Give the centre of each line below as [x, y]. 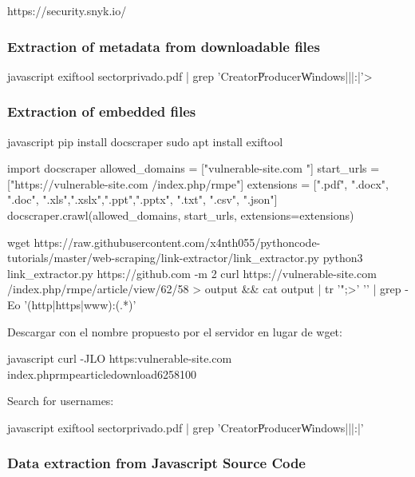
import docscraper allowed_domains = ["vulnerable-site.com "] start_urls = [194, 168]
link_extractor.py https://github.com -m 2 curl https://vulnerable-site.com [192, 273]
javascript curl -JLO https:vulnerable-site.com [120, 358]
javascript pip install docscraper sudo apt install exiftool [145, 141]
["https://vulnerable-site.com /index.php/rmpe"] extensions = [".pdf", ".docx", [198, 183]
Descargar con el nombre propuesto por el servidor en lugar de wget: [175, 331]
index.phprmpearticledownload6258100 [102, 374]
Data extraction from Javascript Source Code [156, 463]
